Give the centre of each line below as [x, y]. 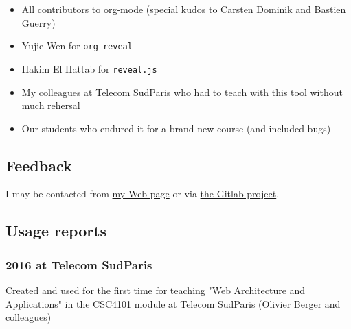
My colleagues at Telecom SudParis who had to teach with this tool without [182, 92]
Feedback [39, 165]
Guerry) [38, 22]
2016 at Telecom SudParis [79, 264]
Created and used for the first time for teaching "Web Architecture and [156, 290]
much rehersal [51, 105]
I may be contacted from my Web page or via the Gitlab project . [143, 194]
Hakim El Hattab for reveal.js [89, 68]
